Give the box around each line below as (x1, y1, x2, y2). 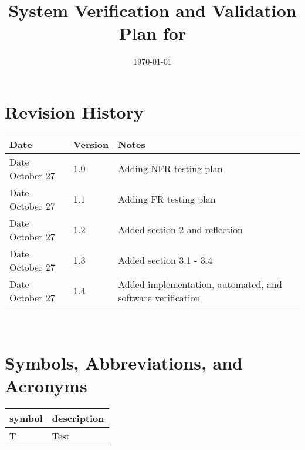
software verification (118, 290, 201, 304)
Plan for (118, 21, 187, 45)
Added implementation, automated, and (118, 277, 282, 291)
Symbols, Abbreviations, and (5, 350, 243, 374)
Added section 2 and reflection (118, 223, 243, 237)
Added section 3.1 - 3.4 (118, 253, 213, 267)
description (52, 411, 104, 425)
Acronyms (5, 373, 87, 397)
